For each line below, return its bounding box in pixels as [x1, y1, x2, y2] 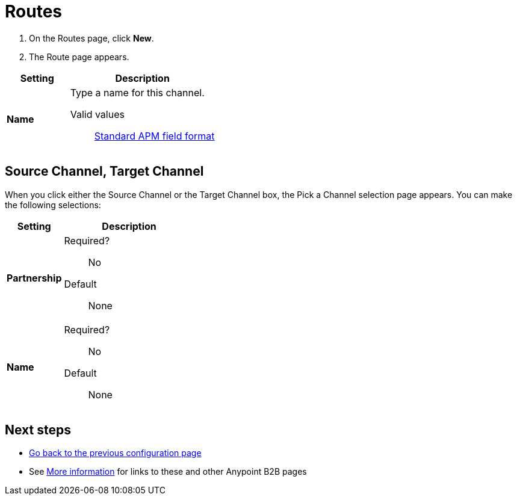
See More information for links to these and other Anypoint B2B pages [29, 466, 307, 477]
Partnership [7, 271, 62, 284]
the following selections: [5, 199, 101, 210]
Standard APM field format [94, 129, 215, 142]
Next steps [5, 422, 71, 438]
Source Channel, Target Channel [5, 164, 204, 179]
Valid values [70, 108, 125, 120]
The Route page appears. [29, 51, 129, 62]
